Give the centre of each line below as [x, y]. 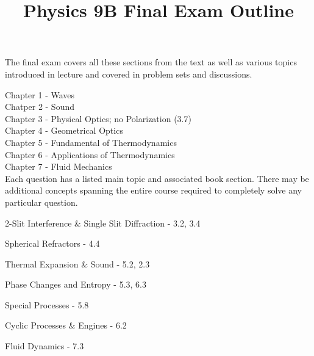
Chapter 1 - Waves [40, 94]
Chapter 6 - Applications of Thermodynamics [90, 154]
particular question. [41, 202]
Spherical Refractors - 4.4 [52, 243]
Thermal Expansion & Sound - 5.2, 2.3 [77, 263]
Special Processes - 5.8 [47, 304]
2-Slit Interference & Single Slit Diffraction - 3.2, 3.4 [103, 223]
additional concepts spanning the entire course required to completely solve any [153, 190]
